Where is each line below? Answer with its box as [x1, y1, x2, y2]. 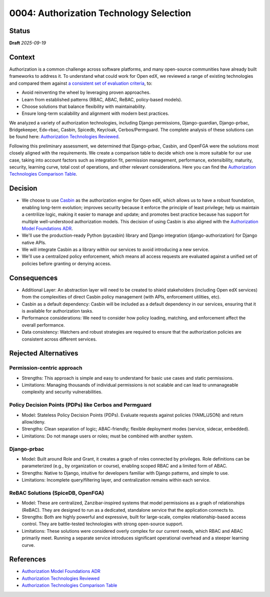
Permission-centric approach [9, 364, 82, 371]
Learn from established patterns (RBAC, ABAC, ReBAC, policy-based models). [21, 96, 182, 102]
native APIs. [21, 239, 46, 245]
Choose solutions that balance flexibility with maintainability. [21, 103, 146, 109]
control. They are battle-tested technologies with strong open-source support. [21, 521, 183, 527]
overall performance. [21, 322, 65, 328]
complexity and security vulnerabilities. [21, 389, 102, 395]
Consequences [9, 273, 58, 282]
